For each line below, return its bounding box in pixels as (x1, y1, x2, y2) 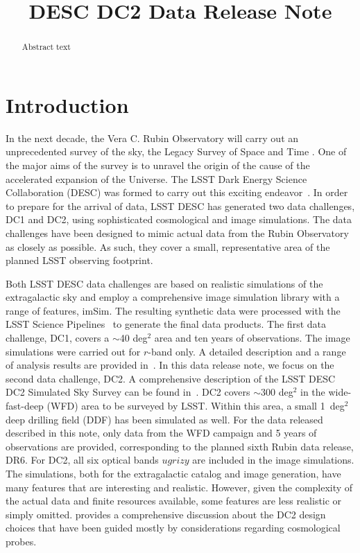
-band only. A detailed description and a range (148, 344, 346, 358)
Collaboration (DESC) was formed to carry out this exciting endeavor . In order (6, 185, 348, 200)
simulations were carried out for (6, 344, 141, 358)
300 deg (261, 385, 293, 399)
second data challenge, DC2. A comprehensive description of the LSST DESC (6, 371, 336, 385)
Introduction (6, 90, 129, 119)
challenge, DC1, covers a (6, 331, 110, 345)
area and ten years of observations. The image (154, 331, 350, 345)
